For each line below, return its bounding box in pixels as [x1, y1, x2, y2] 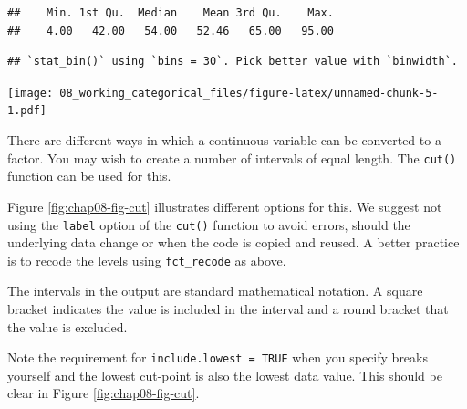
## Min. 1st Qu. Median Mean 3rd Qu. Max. [7, 6, 334, 19]
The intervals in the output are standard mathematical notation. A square [7, 281, 423, 300]
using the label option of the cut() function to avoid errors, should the [7, 215, 410, 234]
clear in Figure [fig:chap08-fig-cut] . [7, 383, 200, 403]
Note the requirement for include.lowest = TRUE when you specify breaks [7, 348, 428, 367]
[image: [7, 86, 54, 100]
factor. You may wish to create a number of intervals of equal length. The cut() [7, 148, 457, 167]
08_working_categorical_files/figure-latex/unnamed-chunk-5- [59, 86, 439, 100]
